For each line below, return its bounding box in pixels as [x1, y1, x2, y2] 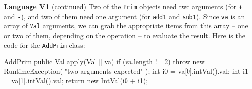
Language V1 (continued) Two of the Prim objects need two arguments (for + [4, 1, 243, 11]
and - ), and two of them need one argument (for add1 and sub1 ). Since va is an [4, 11, 245, 21]
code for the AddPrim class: [4, 40, 85, 50]
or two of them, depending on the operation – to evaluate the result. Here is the [4, 30, 245, 40]
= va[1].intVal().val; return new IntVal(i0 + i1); [4, 75, 148, 86]
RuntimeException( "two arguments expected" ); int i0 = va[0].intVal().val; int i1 [4, 66, 248, 76]
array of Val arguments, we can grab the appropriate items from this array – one [4, 21, 248, 31]
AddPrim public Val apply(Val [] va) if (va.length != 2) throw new [4, 56, 205, 67]
